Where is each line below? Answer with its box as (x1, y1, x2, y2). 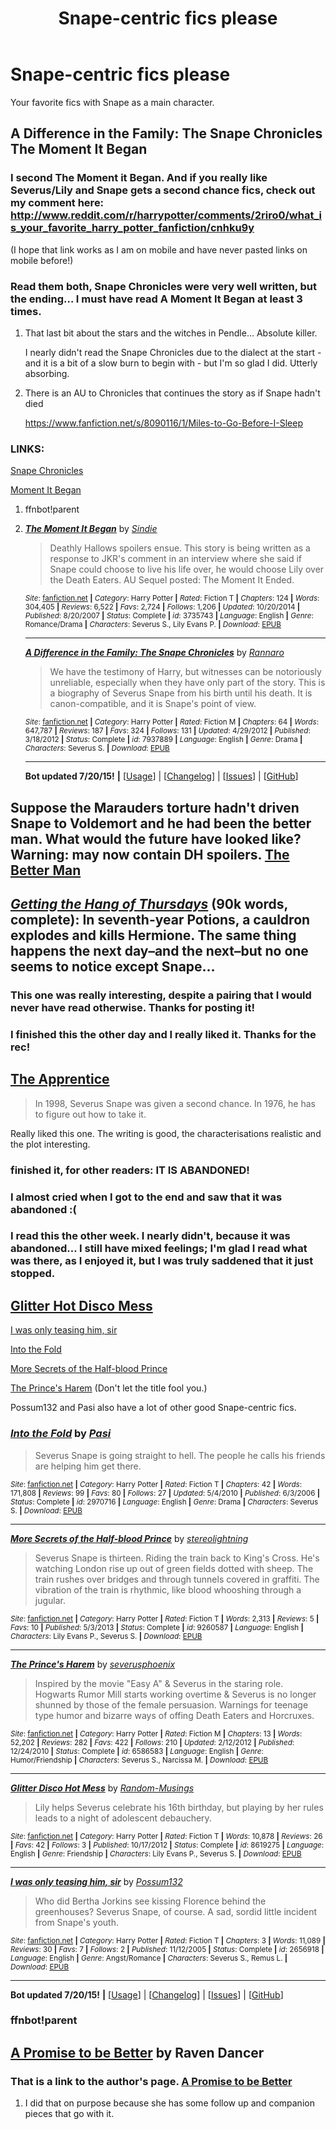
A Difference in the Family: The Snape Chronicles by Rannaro (24, 647, 285, 659)
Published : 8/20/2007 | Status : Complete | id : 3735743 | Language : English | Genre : (24, 611, 314, 621)
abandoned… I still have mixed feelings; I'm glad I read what (10, 1242, 308, 1256)
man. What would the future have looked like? (10, 830, 302, 847)
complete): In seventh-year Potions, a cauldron (10, 912, 311, 928)
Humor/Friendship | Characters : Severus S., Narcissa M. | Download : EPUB (10, 1755, 269, 1765)
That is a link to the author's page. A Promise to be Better (10, 2074, 293, 2088)
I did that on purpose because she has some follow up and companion (24, 2097, 315, 2109)
